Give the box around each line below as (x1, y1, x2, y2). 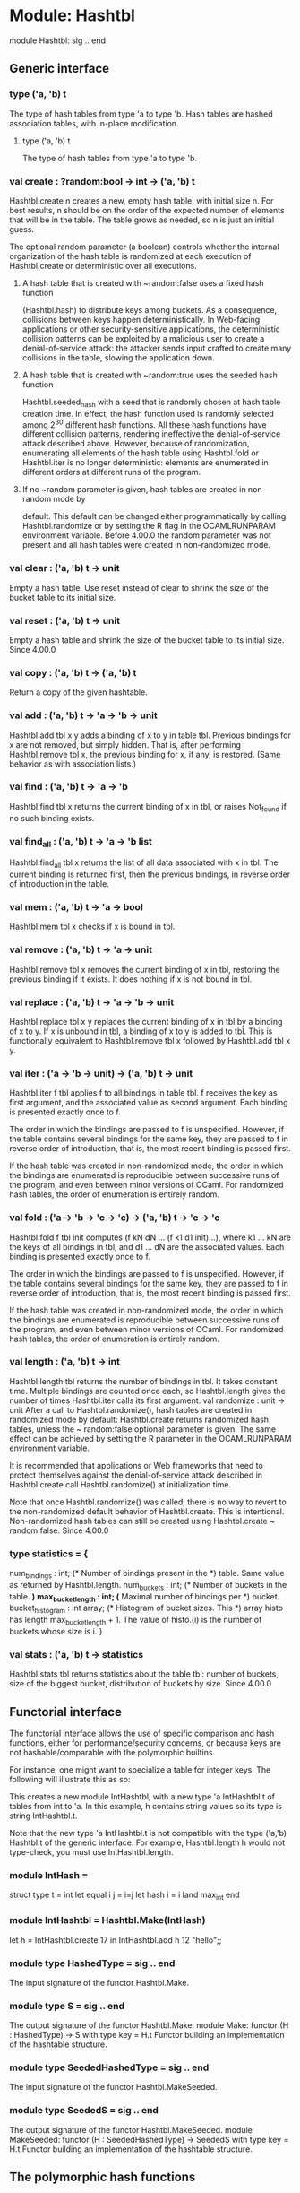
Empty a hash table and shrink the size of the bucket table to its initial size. (9, 634, 285, 646)
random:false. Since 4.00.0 (9, 1525, 109, 1536)
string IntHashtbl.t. (9, 1810, 78, 1821)
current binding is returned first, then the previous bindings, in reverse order (9, 869, 291, 880)
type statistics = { (9, 1547, 89, 1560)
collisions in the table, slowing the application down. (21, 351, 215, 363)
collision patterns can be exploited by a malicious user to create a (21, 333, 265, 343)
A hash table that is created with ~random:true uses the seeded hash (21, 369, 278, 380)
